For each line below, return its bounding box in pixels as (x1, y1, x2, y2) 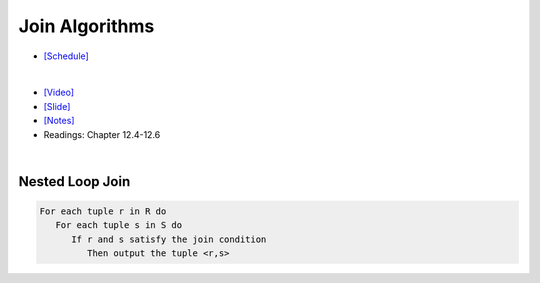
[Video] (43, 86, 75, 99)
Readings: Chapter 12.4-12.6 (43, 128, 161, 140)
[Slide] (43, 100, 71, 112)
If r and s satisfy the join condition (71, 233, 267, 245)
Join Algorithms (18, 15, 155, 37)
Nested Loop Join (18, 173, 131, 190)
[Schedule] (43, 50, 89, 62)
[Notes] (43, 115, 75, 127)
